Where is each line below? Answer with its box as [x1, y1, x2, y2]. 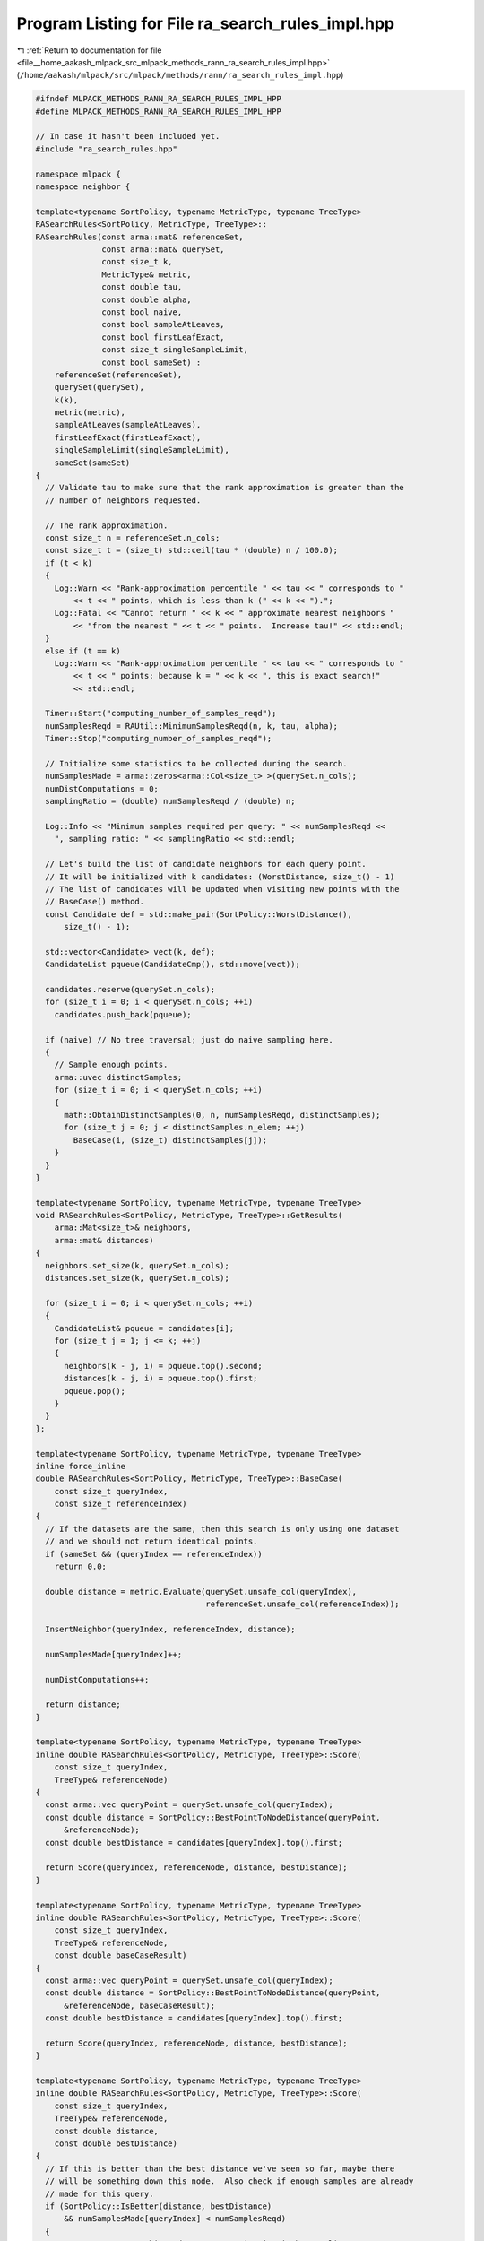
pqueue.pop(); [64, 1386, 125, 1396]
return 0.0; [54, 1562, 108, 1572]
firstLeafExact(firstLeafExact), [54, 432, 202, 443]
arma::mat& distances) [54, 1235, 154, 1245]
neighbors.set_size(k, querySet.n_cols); [45, 1260, 230, 1270]
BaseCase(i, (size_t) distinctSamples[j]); [73, 1135, 268, 1145]
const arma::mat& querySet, [101, 245, 225, 255]
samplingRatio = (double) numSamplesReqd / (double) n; [45, 796, 296, 807]
